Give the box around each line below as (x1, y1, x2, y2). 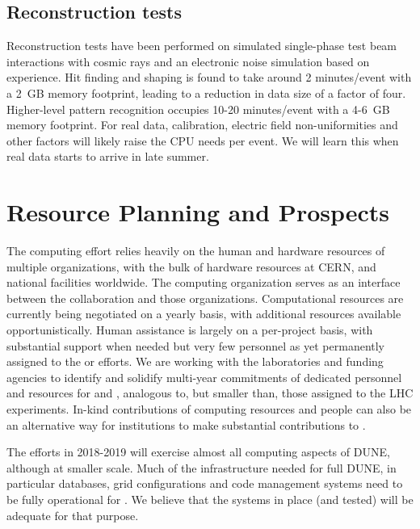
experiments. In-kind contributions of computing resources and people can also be (6, 401, 412, 418)
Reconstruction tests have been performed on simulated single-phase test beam (6, 37, 397, 54)
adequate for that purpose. (6, 506, 139, 523)
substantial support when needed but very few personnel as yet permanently (6, 337, 385, 354)
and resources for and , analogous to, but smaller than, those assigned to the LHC (6, 384, 414, 401)
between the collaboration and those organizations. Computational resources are (6, 289, 404, 306)
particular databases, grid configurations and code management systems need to (6, 475, 403, 492)
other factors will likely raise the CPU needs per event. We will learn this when (6, 132, 399, 149)
